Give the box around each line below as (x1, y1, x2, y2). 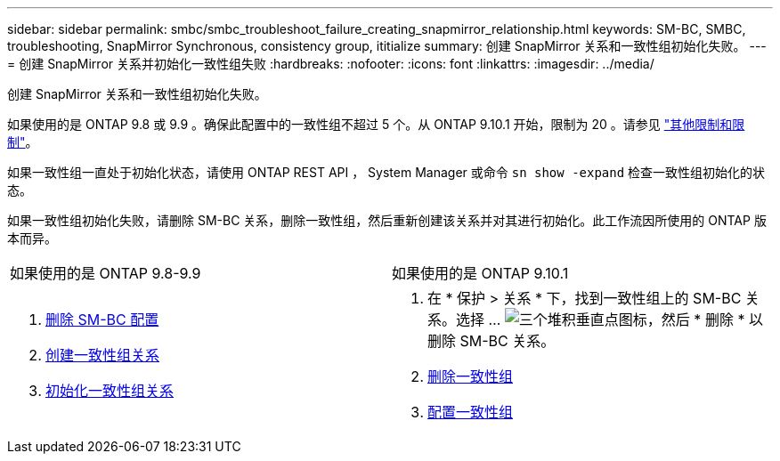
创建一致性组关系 (45, 346, 160, 364)
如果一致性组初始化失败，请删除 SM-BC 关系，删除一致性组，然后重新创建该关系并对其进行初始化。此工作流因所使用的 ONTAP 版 (7, 213, 767, 228)
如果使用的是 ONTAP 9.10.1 (392, 264, 569, 282)
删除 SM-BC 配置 (45, 311, 159, 328)
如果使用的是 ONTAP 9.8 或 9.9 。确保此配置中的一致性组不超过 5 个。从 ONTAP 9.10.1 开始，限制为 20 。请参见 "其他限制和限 (7, 117, 745, 132)
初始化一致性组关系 (45, 382, 175, 400)
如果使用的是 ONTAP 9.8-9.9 (10, 264, 201, 282)
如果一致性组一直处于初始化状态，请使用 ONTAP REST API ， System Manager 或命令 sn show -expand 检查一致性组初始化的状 (7, 165, 766, 180)
